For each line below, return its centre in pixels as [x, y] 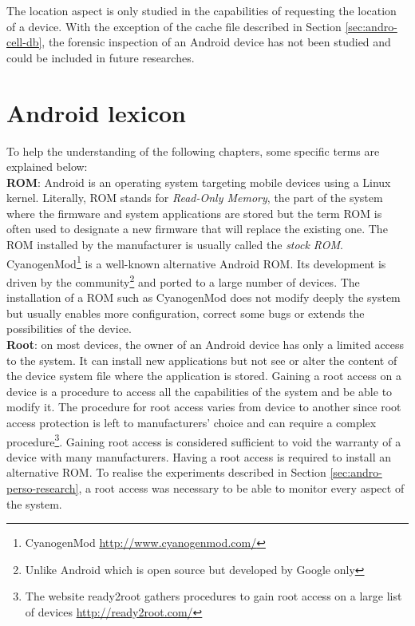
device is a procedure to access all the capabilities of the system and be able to [200, 391]
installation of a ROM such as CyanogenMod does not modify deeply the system [204, 297]
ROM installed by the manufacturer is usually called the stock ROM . [175, 245]
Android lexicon [96, 112]
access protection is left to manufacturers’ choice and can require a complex [192, 422]
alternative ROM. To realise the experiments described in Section [166, 472]
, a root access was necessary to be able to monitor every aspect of [241, 487]
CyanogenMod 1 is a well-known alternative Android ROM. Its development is [196, 262]
